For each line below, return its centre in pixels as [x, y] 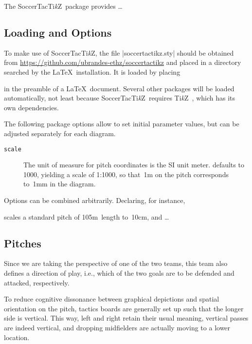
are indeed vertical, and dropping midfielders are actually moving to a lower [117, 327]
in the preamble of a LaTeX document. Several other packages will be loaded [119, 88]
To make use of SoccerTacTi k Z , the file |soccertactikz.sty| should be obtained [119, 52]
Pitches [23, 243]
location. [17, 337]
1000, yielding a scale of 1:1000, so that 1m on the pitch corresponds [126, 174]
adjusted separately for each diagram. [60, 133]
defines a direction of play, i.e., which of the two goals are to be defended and [119, 273]
